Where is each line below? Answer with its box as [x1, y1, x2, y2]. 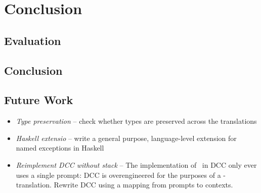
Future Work [4, 92, 73, 108]
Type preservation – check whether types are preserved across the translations [16, 116, 257, 126]
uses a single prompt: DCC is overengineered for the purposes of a [16, 169, 221, 180]
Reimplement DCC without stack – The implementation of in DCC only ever [16, 159, 257, 170]
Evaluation [4, 32, 61, 48]
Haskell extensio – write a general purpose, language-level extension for [16, 132, 237, 143]
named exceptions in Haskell [16, 142, 104, 153]
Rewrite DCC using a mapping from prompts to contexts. [54, 179, 233, 190]
